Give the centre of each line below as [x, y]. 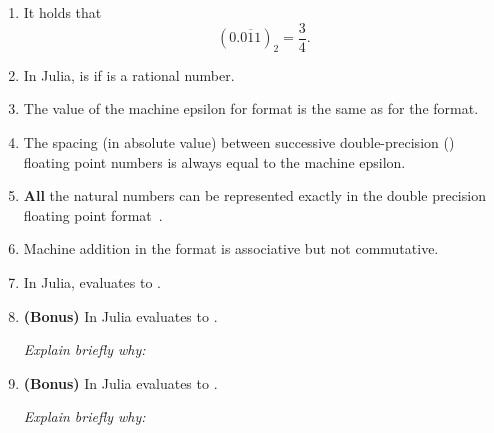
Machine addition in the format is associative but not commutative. [231, 248]
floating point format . [93, 214]
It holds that [62, 12]
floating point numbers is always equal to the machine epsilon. [214, 161]
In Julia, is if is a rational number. [129, 74]
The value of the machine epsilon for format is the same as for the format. [251, 108]
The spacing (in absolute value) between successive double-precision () [239, 142]
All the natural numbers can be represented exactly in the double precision [254, 195]
